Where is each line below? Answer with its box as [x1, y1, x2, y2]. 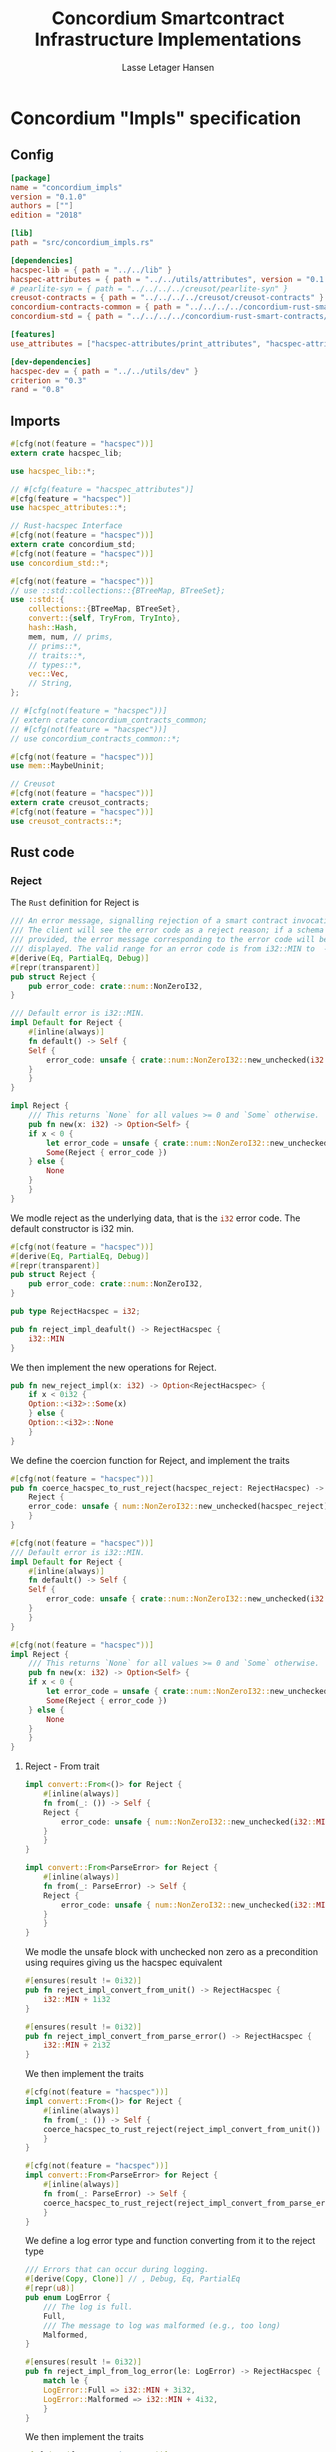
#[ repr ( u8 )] [24, 2283, 75, 2294]
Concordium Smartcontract [51, 7, 285, 30]
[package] [10, 173, 52, 183]
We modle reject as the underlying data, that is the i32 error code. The [10, 1212, 301, 1224]
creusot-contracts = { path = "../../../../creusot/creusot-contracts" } [10, 293, 325, 303]
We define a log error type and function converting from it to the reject [24, 2235, 316, 2247]
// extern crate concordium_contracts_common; [10, 715, 208, 725]
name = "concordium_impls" [10, 182, 123, 192]
